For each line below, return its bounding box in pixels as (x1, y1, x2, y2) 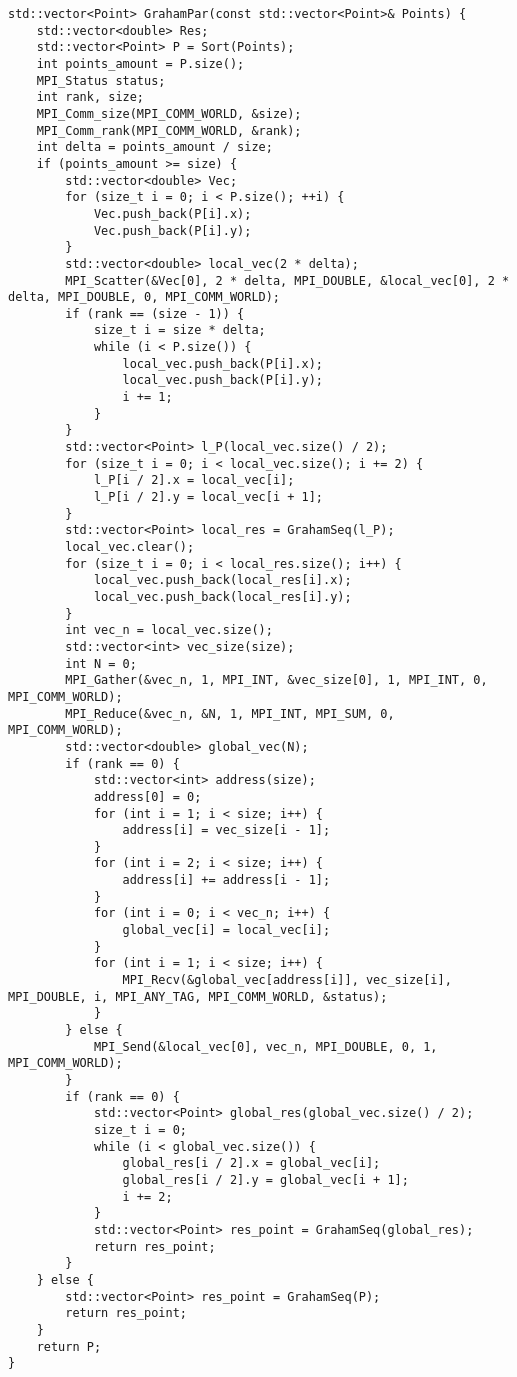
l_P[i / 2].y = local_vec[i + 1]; (93, 490, 323, 505)
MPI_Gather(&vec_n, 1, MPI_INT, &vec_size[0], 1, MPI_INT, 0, (65, 673, 488, 688)
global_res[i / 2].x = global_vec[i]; (122, 1156, 381, 1171)
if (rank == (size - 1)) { (65, 306, 245, 321)
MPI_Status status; (36, 73, 166, 88)
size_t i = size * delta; (93, 323, 266, 338)
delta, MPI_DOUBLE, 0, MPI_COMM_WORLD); (8, 290, 281, 305)
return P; (36, 1339, 102, 1354)
